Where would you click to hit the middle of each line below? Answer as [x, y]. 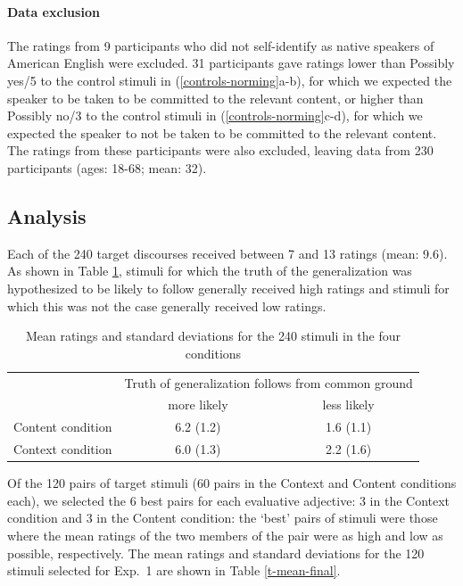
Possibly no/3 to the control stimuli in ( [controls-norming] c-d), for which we [215, 116]
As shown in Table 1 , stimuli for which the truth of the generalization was [210, 271]
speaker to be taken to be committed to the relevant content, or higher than [215, 98]
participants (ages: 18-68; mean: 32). [107, 167]
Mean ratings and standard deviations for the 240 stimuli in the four [213, 336]
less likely [348, 404]
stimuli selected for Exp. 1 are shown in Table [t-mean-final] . [174, 570]
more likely [198, 404]
